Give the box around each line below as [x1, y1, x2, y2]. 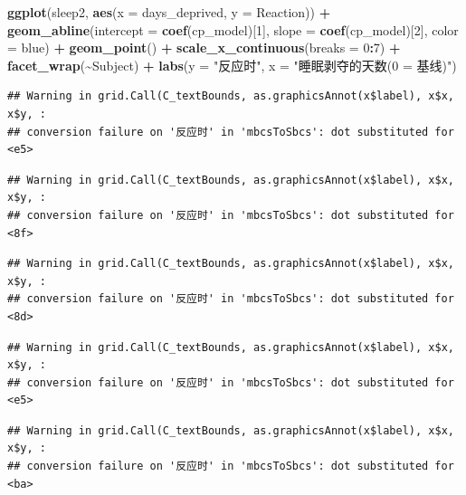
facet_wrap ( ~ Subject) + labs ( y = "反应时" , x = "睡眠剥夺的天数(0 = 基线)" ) [7, 55, 457, 74]
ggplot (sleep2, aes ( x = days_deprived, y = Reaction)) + [7, 3, 331, 21]
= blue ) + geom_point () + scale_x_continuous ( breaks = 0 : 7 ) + [7, 38, 401, 57]
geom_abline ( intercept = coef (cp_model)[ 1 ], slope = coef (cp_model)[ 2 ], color [7, 20, 459, 39]
